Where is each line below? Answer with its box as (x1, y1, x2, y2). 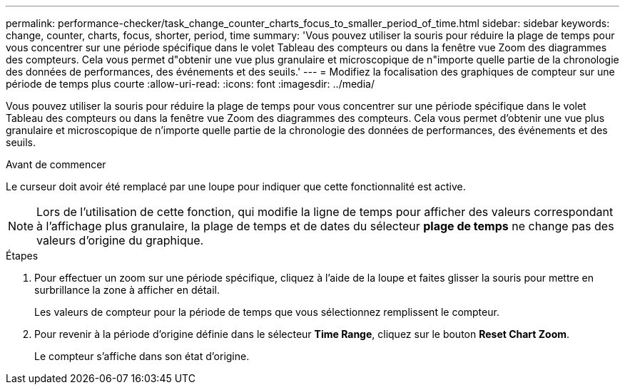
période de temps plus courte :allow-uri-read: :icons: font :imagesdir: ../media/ (6, 78, 375, 90)
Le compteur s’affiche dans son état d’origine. (34, 350, 250, 362)
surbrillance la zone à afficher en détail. (34, 284, 220, 296)
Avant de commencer (6, 158, 106, 170)
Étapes (6, 250, 39, 262)
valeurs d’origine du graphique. (36, 233, 204, 247)
